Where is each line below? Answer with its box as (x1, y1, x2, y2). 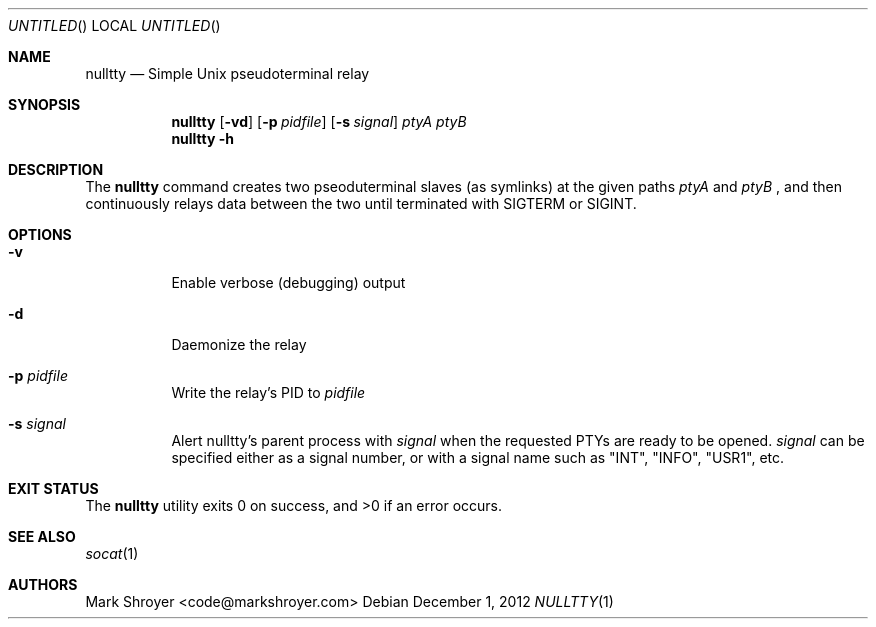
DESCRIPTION (8, 161, 104, 178)
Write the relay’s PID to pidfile (171, 384, 366, 401)
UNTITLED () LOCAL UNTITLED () (8, 17, 221, 34)
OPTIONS (8, 226, 72, 243)
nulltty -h (171, 130, 235, 147)
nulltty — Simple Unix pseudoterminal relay (85, 65, 370, 82)
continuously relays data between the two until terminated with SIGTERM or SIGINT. (85, 195, 637, 212)
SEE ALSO (8, 528, 76, 545)
